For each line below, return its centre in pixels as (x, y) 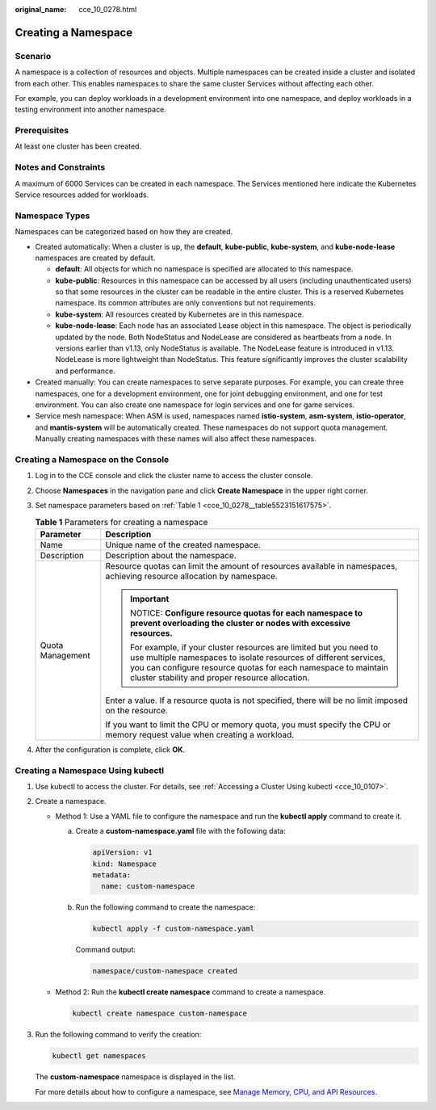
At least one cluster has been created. (78, 146)
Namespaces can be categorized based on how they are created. (124, 232)
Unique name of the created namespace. (183, 544)
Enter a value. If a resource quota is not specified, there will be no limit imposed (256, 700)
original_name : (41, 9)
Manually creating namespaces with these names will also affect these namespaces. (176, 439)
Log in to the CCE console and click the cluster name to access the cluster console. (174, 476)
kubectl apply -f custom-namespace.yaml (173, 929)
